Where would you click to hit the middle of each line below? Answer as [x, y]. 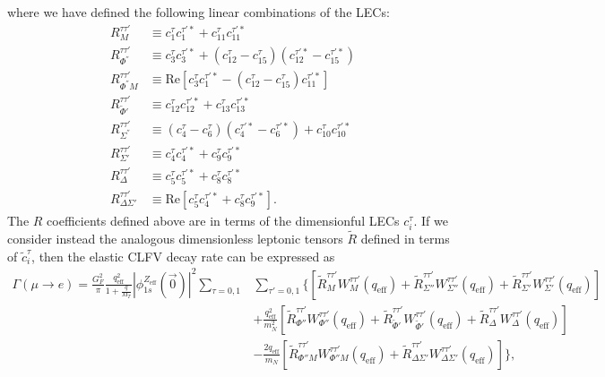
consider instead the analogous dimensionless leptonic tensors [175, 238]
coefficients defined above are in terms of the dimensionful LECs [223, 220]
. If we [431, 220]
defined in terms [405, 238]
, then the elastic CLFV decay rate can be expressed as [183, 256]
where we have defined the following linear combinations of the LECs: [199, 12]
